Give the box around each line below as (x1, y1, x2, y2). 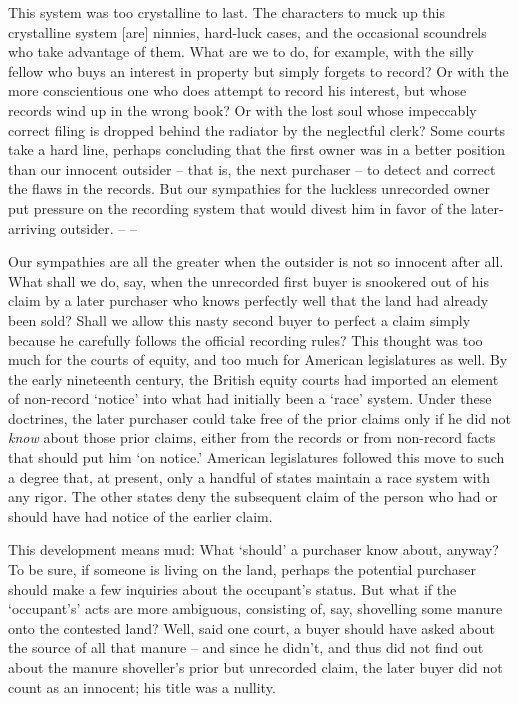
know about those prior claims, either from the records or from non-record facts (8, 427, 496, 448)
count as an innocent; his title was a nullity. (8, 676, 276, 697)
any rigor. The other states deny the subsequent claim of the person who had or (8, 486, 498, 507)
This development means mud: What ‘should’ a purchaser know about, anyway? (8, 539, 499, 560)
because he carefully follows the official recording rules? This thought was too (8, 329, 483, 350)
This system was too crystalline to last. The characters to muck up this (8, 2, 445, 22)
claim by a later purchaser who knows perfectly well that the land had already (8, 290, 489, 311)
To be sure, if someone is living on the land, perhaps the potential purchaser (8, 559, 477, 580)
